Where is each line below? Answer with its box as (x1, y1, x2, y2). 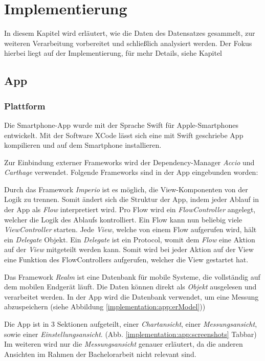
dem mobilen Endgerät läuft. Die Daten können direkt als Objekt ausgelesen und (4, 281, 257, 292)
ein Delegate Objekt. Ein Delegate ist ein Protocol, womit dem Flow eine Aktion (4, 234, 255, 244)
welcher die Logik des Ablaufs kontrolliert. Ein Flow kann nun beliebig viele (4, 214, 242, 224)
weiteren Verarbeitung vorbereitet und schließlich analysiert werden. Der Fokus (4, 37, 252, 48)
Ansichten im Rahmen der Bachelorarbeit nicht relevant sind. (4, 348, 196, 359)
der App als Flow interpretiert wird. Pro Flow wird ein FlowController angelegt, (4, 204, 256, 215)
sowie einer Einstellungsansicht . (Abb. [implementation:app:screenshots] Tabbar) (4, 328, 257, 339)
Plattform (4, 99, 46, 112)
